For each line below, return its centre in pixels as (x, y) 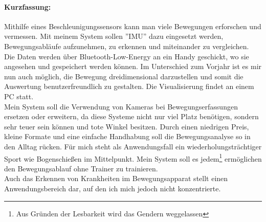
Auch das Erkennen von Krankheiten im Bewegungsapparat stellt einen (116, 178)
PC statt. (19, 96)
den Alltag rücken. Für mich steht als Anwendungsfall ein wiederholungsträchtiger (133, 146)
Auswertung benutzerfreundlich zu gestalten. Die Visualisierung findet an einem (129, 86)
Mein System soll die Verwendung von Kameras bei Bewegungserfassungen (121, 106)
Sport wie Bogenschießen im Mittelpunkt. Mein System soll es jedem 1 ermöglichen (133, 158)
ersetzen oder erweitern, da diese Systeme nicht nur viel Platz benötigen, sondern (131, 116)
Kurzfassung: (28, 6)
